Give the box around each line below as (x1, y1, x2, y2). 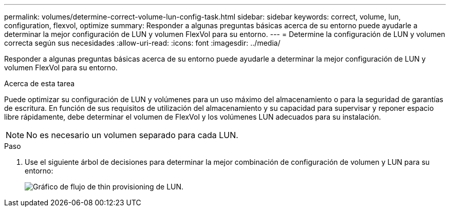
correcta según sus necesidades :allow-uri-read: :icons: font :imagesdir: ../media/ (4, 39, 280, 47)
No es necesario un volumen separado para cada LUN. (26, 130, 238, 140)
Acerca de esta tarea (4, 79, 75, 88)
